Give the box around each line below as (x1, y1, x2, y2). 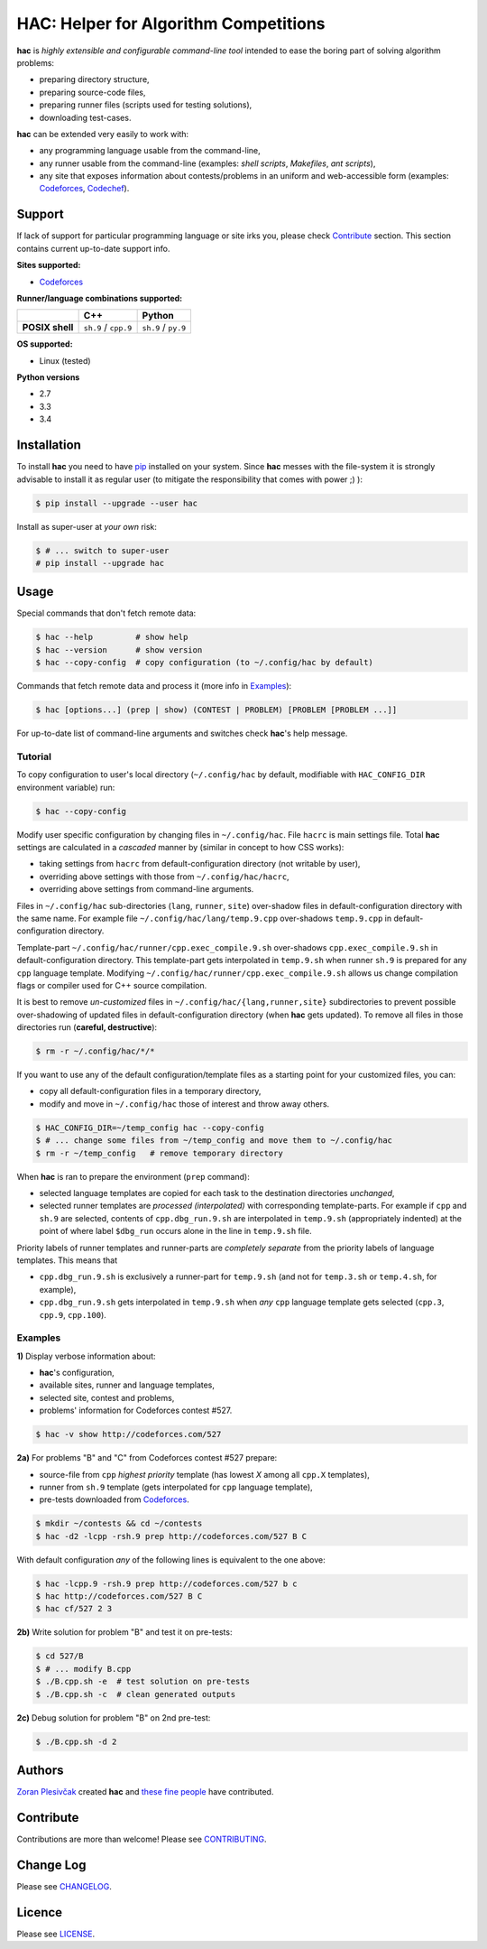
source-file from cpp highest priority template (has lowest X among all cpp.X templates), (39, 1469, 370, 1480)
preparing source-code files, (39, 87, 146, 97)
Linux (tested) (39, 355, 91, 366)
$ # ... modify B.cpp (35, 1664, 132, 1674)
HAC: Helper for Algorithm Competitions (16, 14, 326, 33)
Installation (16, 438, 81, 453)
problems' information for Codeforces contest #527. (39, 1405, 233, 1416)
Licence (16, 1905, 63, 1920)
